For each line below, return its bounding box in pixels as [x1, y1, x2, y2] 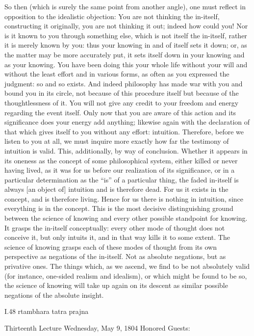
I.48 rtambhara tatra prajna [4, 306, 89, 316]
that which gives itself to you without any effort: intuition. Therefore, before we [4, 126, 244, 136]
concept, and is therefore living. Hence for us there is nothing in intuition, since [4, 193, 243, 204]
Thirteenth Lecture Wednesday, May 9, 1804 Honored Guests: [4, 323, 190, 333]
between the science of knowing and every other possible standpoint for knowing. [4, 213, 248, 223]
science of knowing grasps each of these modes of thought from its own [4, 241, 217, 252]
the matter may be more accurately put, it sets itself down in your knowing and [4, 49, 245, 59]
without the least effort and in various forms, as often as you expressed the [4, 69, 229, 79]
